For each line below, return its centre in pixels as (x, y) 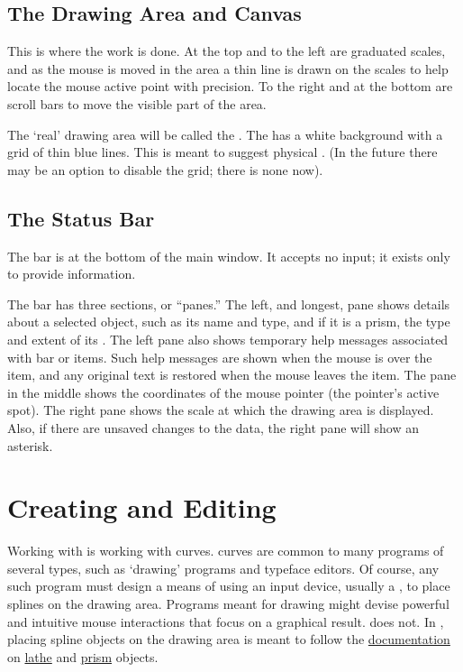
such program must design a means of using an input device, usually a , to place (229, 586)
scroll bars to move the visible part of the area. (137, 103)
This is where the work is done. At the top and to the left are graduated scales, (227, 51)
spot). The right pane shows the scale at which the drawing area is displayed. (221, 410)
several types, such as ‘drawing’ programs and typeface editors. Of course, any (223, 568)
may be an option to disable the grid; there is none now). (165, 169)
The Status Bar (81, 218)
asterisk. (30, 445)
